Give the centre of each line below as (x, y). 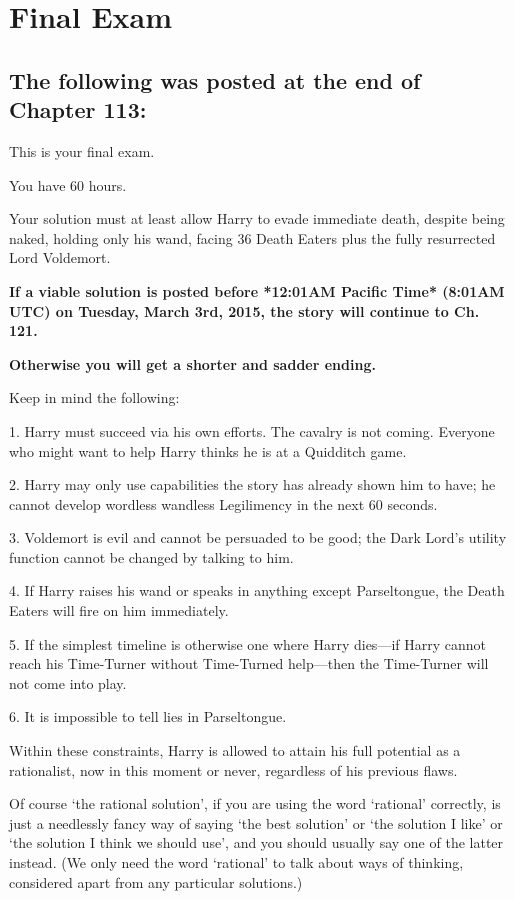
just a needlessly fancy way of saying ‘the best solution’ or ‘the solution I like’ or (256, 822)
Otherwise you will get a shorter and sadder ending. (192, 363)
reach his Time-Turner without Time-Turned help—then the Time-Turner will (249, 663)
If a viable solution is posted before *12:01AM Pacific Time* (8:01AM (257, 290)
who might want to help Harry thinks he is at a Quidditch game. (208, 450)
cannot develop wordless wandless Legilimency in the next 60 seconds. (223, 503)
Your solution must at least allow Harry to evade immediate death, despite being (257, 218)
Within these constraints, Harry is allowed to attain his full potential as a (235, 750)
